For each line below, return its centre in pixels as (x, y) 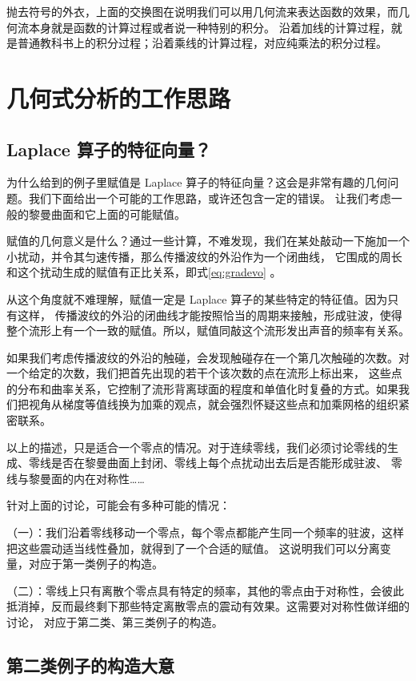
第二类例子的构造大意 (90, 665)
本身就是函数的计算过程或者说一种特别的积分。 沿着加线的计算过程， (210, 27)
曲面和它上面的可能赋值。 (118, 214)
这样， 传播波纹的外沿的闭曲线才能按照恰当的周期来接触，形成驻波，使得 (210, 314)
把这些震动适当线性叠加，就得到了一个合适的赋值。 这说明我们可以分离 (193, 548)
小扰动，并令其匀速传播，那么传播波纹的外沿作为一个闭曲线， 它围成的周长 (204, 256)
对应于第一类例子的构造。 (96, 564)
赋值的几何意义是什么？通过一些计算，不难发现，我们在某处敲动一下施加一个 (208, 241)
